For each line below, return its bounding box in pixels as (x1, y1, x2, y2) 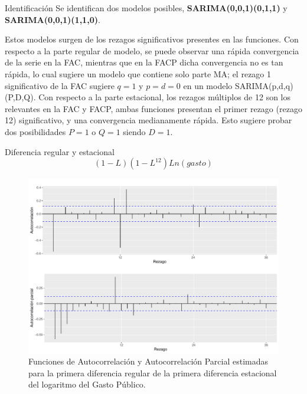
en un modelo (183, 79, 233, 91)
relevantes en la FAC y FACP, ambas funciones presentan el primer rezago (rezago (5, 102, 302, 114)
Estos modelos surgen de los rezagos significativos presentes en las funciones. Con (5, 33, 299, 45)
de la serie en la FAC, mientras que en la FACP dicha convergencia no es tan (5, 56, 283, 68)
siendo (123, 125, 146, 137)
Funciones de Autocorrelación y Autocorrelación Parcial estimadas (28, 355, 269, 367)
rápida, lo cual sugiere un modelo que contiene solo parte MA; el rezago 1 (5, 67, 272, 80)
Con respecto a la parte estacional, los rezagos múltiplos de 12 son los (38, 91, 291, 103)
